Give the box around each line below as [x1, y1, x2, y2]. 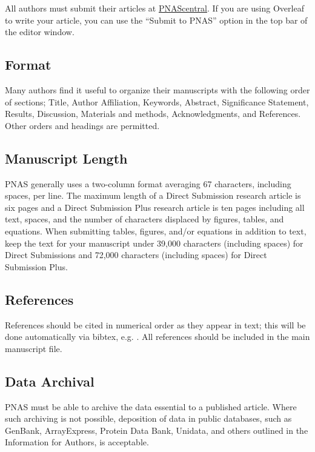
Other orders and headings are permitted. [5, 119, 160, 131]
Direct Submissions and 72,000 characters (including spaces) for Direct [5, 248, 267, 261]
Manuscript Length [5, 148, 128, 167]
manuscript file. [5, 342, 62, 354]
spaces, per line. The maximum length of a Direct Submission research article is [5, 189, 301, 202]
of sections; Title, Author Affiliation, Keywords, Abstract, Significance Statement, [5, 95, 309, 108]
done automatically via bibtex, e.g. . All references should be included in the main [5, 330, 310, 343]
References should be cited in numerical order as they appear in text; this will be [5, 318, 306, 331]
